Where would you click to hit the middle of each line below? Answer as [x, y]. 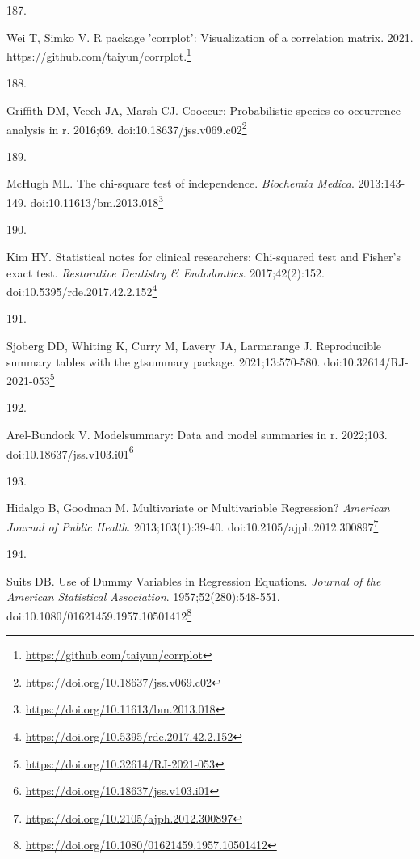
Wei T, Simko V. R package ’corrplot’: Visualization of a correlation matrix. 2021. [210, 37]
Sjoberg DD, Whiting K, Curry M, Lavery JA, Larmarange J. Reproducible [194, 345]
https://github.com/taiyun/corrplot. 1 [99, 55]
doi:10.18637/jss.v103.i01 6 [70, 452]
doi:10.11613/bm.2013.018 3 [97, 201]
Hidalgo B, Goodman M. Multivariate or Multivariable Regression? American [198, 508]
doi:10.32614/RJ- [366, 361]
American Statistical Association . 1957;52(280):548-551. [143, 597]
